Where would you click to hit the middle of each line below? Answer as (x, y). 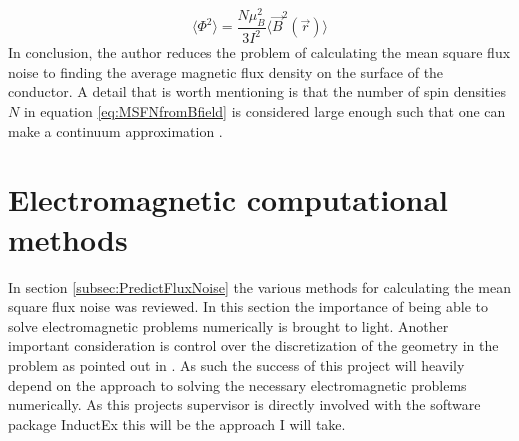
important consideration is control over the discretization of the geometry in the (253, 345)
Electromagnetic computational (228, 199)
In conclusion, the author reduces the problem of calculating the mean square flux (259, 52)
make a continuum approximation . (115, 130)
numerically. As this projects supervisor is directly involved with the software (244, 404)
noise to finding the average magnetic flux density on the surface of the (226, 71)
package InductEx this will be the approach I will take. (177, 423)
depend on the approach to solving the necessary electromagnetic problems (237, 384)
